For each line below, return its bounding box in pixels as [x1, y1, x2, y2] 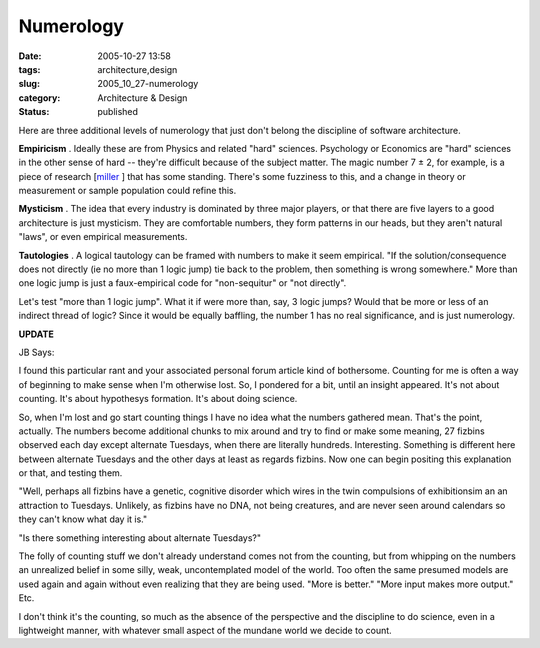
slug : [18, 78, 40, 90]
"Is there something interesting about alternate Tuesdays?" [18, 531, 262, 544]
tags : [18, 63, 41, 75]
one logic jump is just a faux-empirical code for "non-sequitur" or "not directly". [18, 277, 347, 289]
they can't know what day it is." [18, 513, 148, 525]
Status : [18, 106, 50, 118]
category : [18, 91, 61, 104]
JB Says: [18, 346, 55, 358]
